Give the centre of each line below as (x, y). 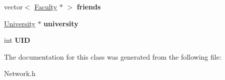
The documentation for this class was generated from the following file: (113, 56)
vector (13, 6)
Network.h (20, 73)
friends (89, 6)
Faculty (46, 6)
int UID (17, 40)
